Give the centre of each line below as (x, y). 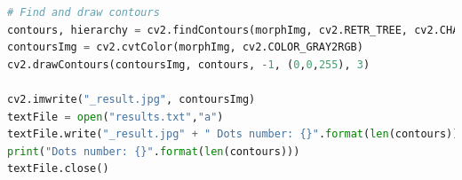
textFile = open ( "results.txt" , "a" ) (115, 117)
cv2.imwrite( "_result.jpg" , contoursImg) (131, 99)
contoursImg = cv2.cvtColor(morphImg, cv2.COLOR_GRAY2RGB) (185, 47)
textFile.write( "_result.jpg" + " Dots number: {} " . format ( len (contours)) (233, 134)
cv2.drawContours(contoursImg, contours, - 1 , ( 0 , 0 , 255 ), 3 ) (189, 64)
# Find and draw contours (84, 12)
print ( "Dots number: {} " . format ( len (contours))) (154, 151)
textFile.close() (58, 169)
